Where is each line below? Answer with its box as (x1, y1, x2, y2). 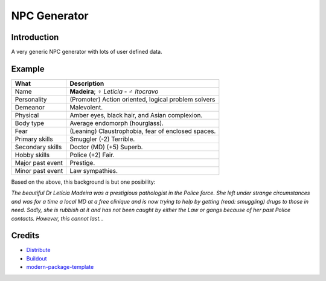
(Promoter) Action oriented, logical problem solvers (69, 95, 216, 103)
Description (69, 79, 104, 88)
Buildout (26, 254, 48, 262)
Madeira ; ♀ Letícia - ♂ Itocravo (69, 87, 159, 95)
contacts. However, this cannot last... (11, 215, 104, 222)
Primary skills (14, 135, 54, 143)
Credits (11, 230, 40, 241)
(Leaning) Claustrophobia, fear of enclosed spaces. (69, 127, 216, 135)
